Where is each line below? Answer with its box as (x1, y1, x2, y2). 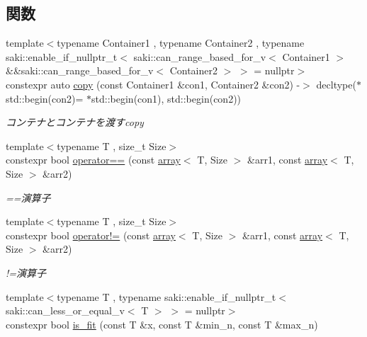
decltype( (316, 76, 356, 91)
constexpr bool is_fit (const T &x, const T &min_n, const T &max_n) (6, 316, 318, 331)
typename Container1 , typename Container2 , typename (57, 35, 305, 50)
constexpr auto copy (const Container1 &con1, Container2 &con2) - (6, 76, 300, 91)
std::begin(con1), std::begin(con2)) (91, 91, 242, 105)
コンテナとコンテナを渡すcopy (6, 115, 144, 130)
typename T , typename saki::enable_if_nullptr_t (57, 289, 276, 304)
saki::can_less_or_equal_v (6, 303, 125, 318)
